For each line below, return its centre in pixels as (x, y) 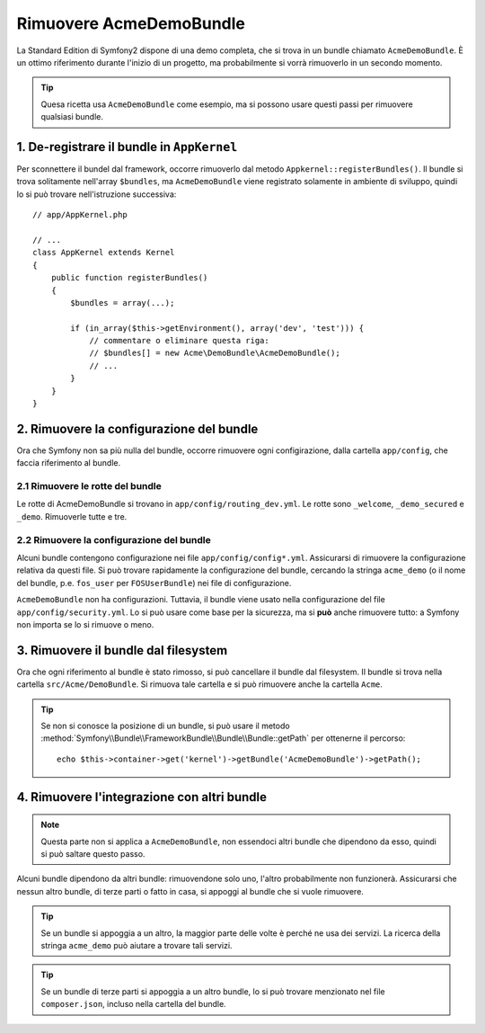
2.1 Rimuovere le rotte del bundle (89, 486)
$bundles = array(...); (123, 303)
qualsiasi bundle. (72, 117)
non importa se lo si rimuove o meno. (85, 624)
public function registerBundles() (129, 278)
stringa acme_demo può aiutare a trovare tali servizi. (137, 945)
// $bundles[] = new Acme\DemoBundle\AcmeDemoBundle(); (215, 353)
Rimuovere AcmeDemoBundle (131, 23)
